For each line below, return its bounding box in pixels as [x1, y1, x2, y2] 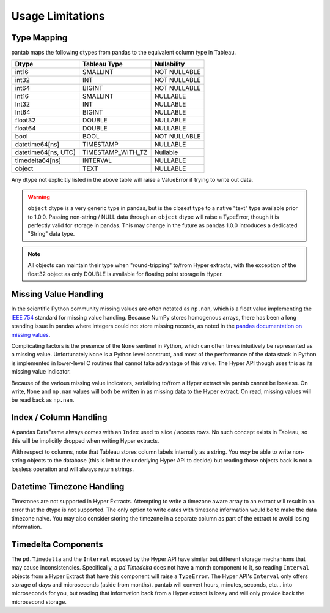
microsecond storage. [11, 598, 67, 606]
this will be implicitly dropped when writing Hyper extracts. [11, 437, 159, 444]
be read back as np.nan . [11, 396, 75, 404]
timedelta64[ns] [15, 156, 61, 165]
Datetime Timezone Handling [11, 481, 125, 492]
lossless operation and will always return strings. [11, 465, 134, 473]
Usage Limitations [11, 9, 105, 23]
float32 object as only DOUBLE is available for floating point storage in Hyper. [28, 270, 223, 277]
